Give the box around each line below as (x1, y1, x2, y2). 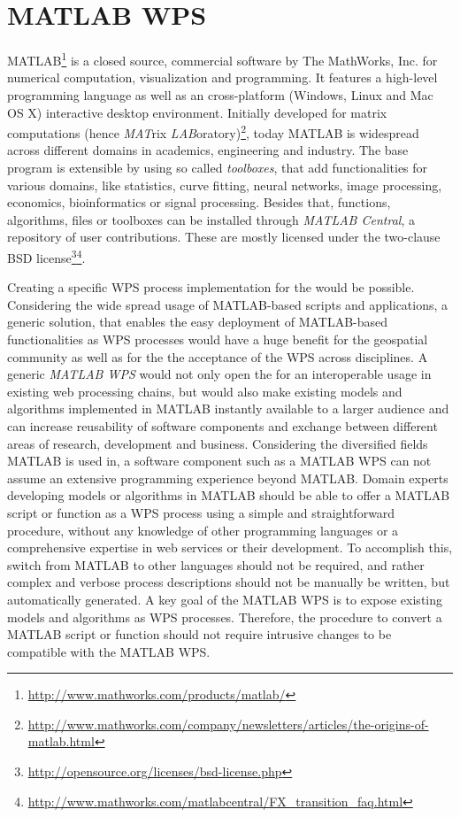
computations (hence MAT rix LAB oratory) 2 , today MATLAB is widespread (7, 121, 419, 142)
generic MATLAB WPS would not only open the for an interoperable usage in (7, 365, 432, 383)
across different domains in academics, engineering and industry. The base (7, 141, 409, 159)
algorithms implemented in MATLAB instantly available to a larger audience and (7, 399, 449, 418)
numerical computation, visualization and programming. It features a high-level (7, 68, 438, 87)
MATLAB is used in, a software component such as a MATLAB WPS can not (7, 451, 432, 470)
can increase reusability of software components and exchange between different (7, 416, 438, 435)
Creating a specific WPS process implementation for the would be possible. (7, 278, 415, 297)
